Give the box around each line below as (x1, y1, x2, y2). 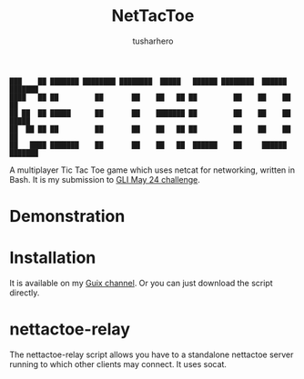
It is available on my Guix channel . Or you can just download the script (9, 278, 273, 289)
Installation (9, 247, 96, 268)
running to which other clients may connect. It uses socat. (9, 359, 228, 369)
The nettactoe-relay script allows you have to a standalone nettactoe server (9, 349, 294, 360)
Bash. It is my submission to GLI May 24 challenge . (9, 174, 200, 185)
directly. (9, 287, 40, 298)
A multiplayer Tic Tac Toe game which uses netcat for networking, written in (9, 165, 296, 175)
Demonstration (9, 206, 126, 227)
